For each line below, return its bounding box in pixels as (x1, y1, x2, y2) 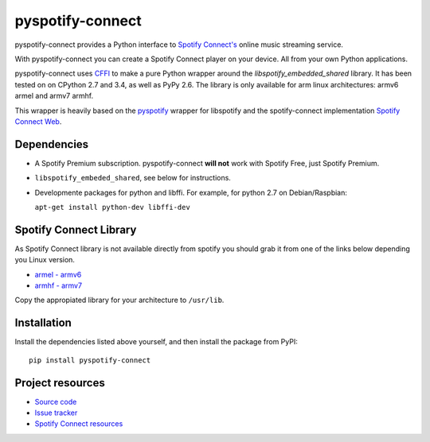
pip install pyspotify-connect (29, 355, 151, 365)
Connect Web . (14, 116, 62, 126)
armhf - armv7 (34, 281, 83, 290)
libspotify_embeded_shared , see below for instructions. (34, 173, 231, 183)
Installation (14, 316, 72, 330)
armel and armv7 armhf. (14, 91, 94, 101)
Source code (34, 397, 77, 406)
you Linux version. (14, 255, 76, 265)
